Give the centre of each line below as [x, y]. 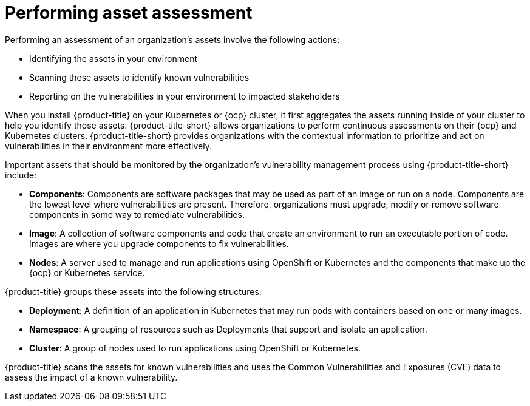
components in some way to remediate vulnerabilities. [137, 214]
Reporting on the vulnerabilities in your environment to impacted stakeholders [185, 96]
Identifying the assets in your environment [114, 58]
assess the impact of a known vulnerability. [91, 377]
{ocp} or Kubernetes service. [87, 272]
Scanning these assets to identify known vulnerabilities [139, 77]
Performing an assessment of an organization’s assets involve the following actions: [172, 39]
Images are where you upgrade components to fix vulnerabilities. [159, 243]
